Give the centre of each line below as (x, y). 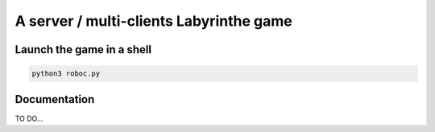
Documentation (55, 99)
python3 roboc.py (66, 74)
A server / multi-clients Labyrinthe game (154, 21)
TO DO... (29, 118)
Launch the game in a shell (83, 49)
